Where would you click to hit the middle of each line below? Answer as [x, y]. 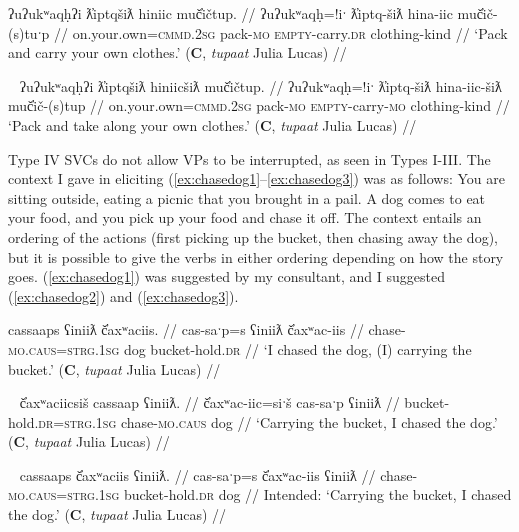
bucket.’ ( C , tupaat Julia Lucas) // [114, 368]
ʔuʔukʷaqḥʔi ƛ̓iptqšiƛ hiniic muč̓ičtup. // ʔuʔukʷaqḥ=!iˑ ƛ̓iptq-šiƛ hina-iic [230, 13]
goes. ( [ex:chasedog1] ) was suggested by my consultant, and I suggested [226, 276]
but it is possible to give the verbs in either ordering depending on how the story [256, 256]
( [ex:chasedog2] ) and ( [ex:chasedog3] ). [123, 295]
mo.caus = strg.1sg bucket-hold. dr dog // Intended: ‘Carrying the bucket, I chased [260, 494]
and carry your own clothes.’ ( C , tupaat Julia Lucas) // [177, 52]
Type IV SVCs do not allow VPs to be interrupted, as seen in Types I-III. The [249, 158]
